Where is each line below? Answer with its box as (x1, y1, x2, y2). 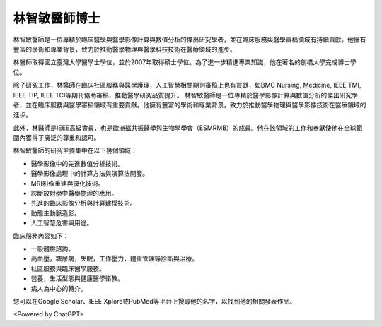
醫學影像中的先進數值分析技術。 (30, 159, 124, 167)
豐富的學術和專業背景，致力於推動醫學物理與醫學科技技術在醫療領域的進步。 (13, 44, 236, 53)
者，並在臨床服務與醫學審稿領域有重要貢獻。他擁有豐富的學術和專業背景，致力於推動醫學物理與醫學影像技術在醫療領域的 (13, 100, 366, 109)
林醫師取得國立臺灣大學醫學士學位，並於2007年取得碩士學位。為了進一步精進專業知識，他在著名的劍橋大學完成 (13, 58, 338, 66)
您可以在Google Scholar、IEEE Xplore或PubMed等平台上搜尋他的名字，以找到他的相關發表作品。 (13, 297, 296, 305)
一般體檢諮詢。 (30, 244, 74, 253)
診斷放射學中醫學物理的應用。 (30, 189, 118, 198)
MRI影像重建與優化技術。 (30, 179, 105, 187)
